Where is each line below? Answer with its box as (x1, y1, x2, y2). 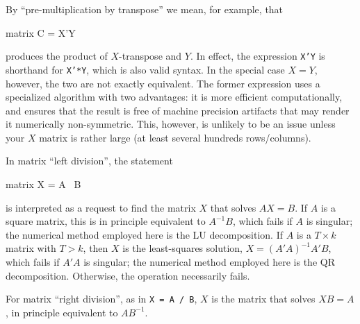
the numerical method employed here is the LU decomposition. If (6, 227, 284, 241)
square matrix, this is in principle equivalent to (6, 214, 206, 228)
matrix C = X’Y (6, 25, 76, 40)
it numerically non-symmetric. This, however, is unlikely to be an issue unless (6, 117, 336, 131)
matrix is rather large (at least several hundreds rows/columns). (39, 130, 311, 144)
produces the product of (6, 49, 108, 63)
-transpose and (119, 49, 182, 63)
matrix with (6, 241, 56, 255)
